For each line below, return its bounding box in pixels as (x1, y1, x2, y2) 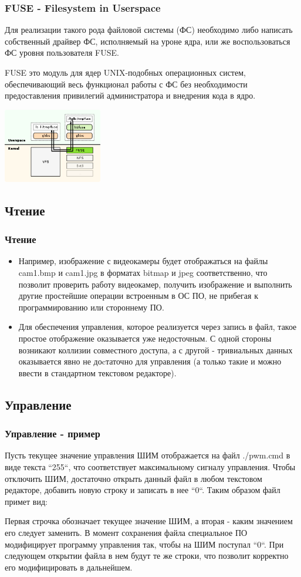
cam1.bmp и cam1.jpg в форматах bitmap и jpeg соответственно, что (18, 266, 268, 279)
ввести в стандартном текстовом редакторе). (18, 366, 177, 379)
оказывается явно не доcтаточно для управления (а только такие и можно (18, 355, 282, 367)
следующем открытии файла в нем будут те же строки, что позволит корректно (5, 549, 289, 562)
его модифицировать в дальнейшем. (5, 561, 133, 573)
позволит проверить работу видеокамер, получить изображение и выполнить (18, 278, 292, 290)
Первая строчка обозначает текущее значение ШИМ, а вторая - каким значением (5, 515, 293, 527)
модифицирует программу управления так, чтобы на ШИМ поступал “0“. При (5, 538, 284, 550)
